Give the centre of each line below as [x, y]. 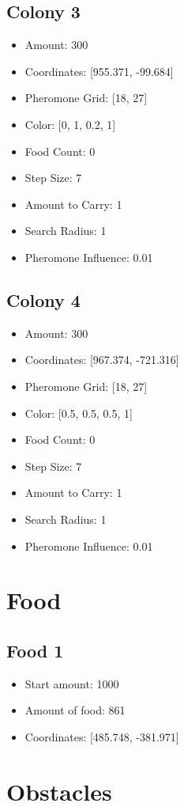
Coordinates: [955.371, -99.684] [99, 71]
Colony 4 [43, 299]
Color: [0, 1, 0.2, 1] [70, 124]
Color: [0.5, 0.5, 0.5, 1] [79, 413]
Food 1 [35, 650]
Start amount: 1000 [72, 683]
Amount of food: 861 [75, 710]
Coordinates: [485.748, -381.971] [102, 736]
